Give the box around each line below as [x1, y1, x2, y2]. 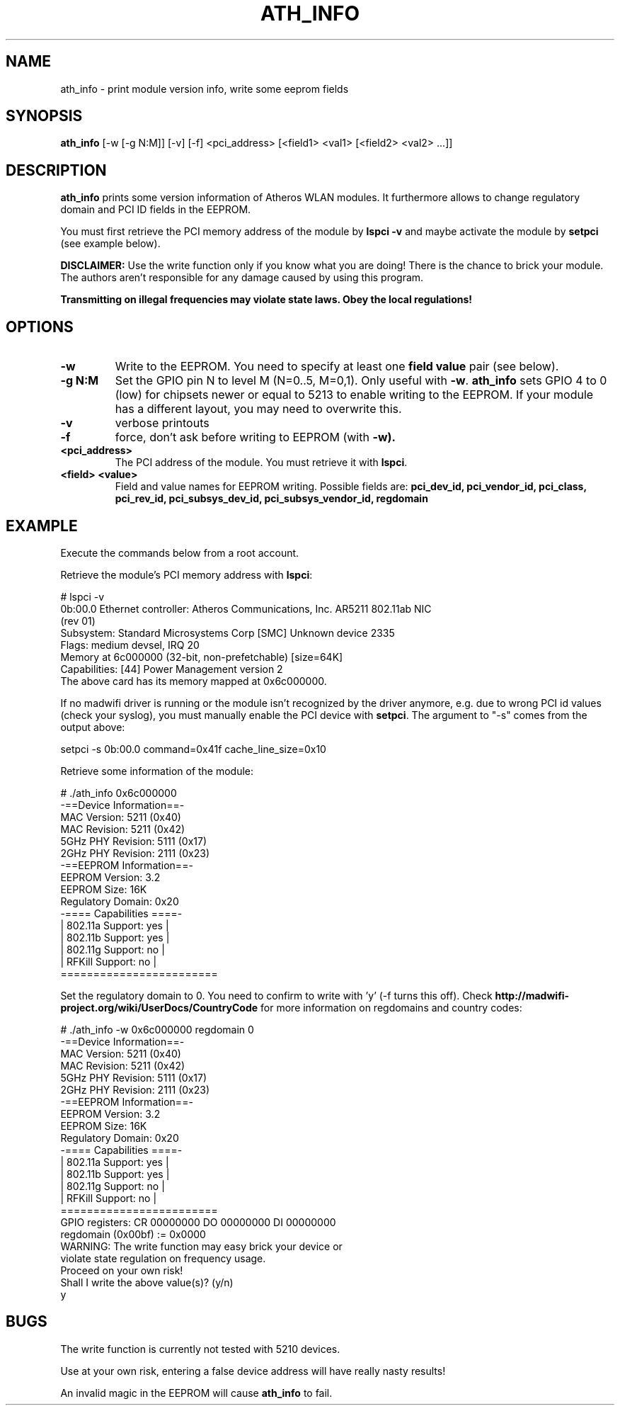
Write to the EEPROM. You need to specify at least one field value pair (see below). [115, 359, 559, 374]
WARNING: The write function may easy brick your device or [60, 1240, 343, 1252]
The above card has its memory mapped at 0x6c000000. [60, 674, 327, 687]
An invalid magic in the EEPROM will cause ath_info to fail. [60, 1386, 333, 1399]
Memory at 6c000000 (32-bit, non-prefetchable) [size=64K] [60, 650, 343, 663]
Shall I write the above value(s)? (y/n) [60, 1276, 234, 1288]
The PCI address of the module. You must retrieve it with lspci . [115, 456, 408, 469]
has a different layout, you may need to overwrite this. [115, 402, 402, 416]
